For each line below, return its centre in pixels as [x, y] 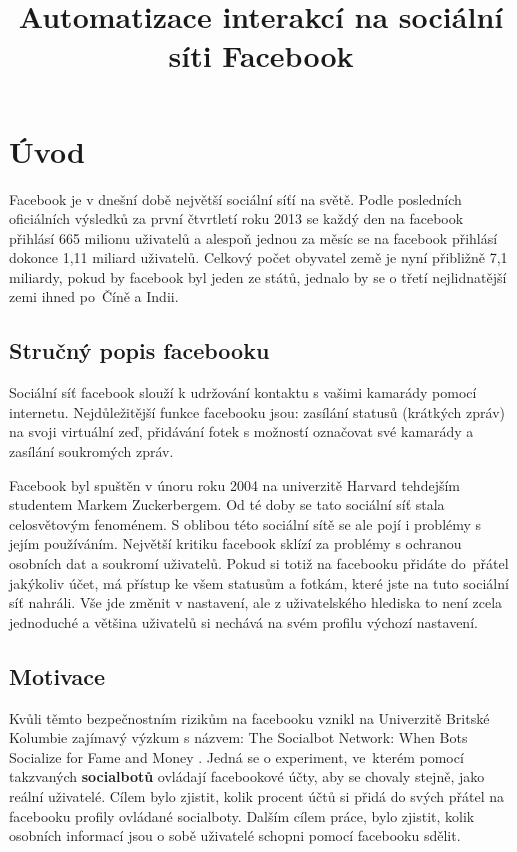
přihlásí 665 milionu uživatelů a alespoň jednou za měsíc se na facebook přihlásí [253, 237]
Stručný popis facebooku [139, 350]
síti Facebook [261, 55]
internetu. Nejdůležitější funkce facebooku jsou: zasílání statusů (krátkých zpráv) [257, 411]
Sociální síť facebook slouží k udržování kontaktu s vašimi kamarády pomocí [243, 392]
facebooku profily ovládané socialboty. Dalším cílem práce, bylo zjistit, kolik [242, 815]
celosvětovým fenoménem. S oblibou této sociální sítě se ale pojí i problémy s [245, 523]
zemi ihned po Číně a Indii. [94, 296]
